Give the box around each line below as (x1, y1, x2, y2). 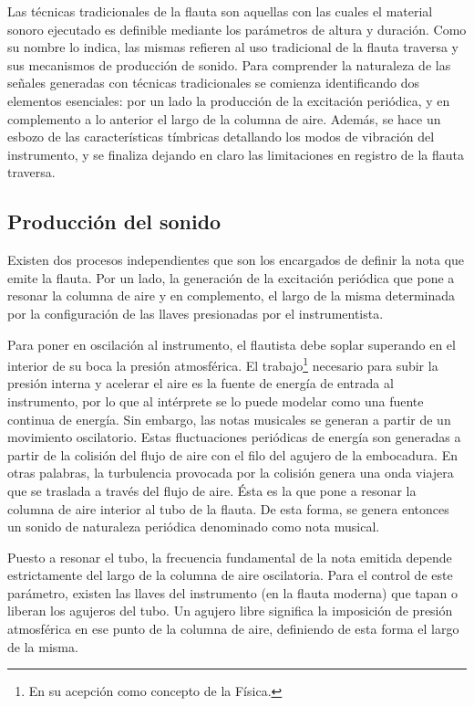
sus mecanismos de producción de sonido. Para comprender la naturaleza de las (7, 55, 451, 74)
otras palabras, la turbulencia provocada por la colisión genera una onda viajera (7, 463, 454, 482)
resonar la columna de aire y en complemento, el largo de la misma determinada (7, 286, 456, 305)
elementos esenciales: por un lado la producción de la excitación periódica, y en (7, 90, 450, 110)
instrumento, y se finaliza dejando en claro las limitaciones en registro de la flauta (7, 144, 465, 163)
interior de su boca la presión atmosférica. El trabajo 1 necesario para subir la (7, 353, 438, 374)
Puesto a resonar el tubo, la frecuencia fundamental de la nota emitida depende (7, 547, 452, 566)
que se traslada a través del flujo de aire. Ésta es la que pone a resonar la (7, 480, 417, 500)
